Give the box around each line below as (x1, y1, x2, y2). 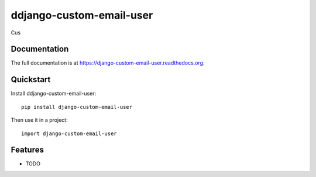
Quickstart (11, 75, 51, 84)
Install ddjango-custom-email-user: (11, 90, 97, 97)
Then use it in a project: (11, 116, 68, 123)
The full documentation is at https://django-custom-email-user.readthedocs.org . (11, 59, 205, 66)
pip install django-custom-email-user (21, 104, 133, 110)
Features (11, 145, 44, 155)
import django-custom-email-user (21, 130, 117, 137)
